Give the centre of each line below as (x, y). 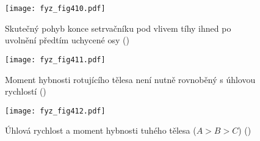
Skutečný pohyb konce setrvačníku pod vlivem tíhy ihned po (118, 28)
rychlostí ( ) (26, 91)
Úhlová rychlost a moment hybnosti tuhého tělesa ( (101, 130)
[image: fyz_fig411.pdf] (55, 60)
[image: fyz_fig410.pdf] (55, 9)
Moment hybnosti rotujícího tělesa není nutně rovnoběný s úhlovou (130, 79)
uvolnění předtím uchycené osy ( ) (67, 40)
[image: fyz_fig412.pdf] (55, 111)
